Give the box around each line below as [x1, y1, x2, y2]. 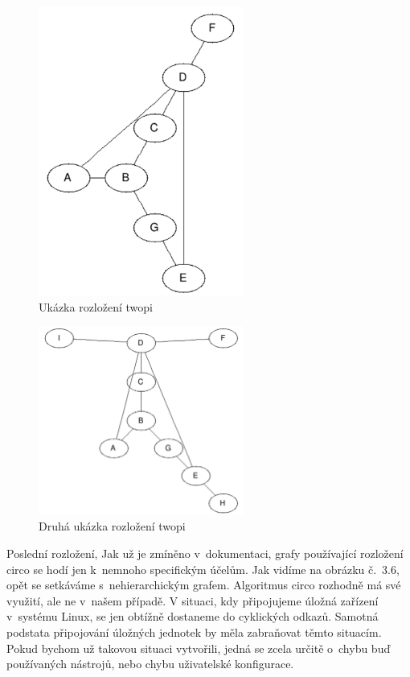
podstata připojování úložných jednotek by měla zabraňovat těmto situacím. [6, 623, 382, 640]
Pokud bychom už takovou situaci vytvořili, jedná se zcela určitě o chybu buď [6, 639, 391, 656]
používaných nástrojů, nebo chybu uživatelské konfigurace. [6, 655, 294, 672]
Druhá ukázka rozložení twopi [39, 518, 186, 535]
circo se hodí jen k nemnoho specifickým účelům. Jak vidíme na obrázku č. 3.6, [6, 560, 400, 577]
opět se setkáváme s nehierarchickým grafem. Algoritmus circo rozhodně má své [6, 576, 401, 593]
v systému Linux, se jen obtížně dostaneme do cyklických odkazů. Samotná [6, 608, 379, 625]
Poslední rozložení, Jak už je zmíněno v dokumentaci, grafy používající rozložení [6, 544, 404, 561]
